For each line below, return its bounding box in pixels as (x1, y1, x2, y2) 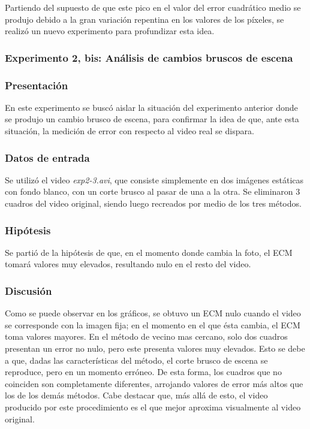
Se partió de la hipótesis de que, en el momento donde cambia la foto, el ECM (5, 246, 293, 258)
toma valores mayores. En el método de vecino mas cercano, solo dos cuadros (5, 330, 288, 343)
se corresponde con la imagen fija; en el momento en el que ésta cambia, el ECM (5, 318, 300, 331)
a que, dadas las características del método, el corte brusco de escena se (5, 354, 268, 366)
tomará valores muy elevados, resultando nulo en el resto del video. (5, 258, 251, 270)
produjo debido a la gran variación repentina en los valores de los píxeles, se (5, 13, 284, 25)
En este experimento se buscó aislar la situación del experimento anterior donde (5, 101, 298, 113)
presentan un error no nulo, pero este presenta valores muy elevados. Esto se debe (5, 342, 305, 355)
